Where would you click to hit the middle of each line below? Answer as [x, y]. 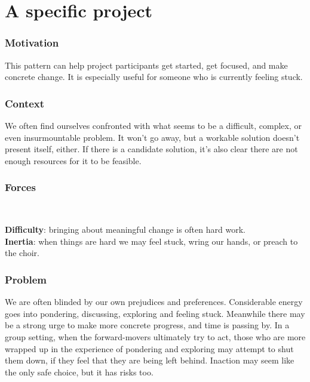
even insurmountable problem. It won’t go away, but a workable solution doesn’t [152, 137]
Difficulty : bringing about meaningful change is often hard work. [125, 229]
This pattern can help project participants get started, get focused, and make [146, 65]
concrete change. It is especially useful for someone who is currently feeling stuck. [154, 77]
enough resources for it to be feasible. [73, 160]
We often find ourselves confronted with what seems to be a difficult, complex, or [154, 125]
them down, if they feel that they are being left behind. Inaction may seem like [150, 360]
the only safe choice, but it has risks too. [79, 372]
